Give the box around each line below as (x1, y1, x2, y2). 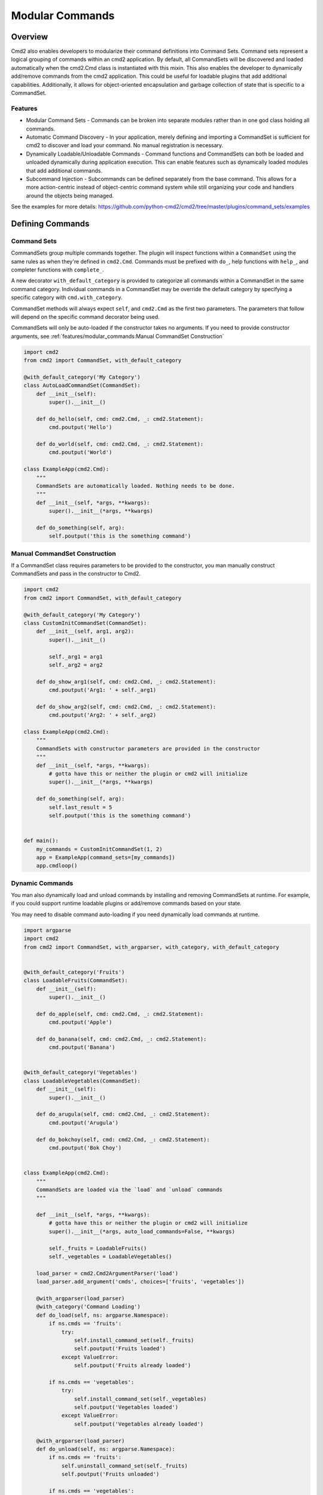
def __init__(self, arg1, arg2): (36, 628, 135, 635)
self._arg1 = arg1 (48, 653, 103, 660)
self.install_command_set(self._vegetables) (74, 1395, 207, 1402)
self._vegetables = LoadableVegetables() (48, 1253, 172, 1260)
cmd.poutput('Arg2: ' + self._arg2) (48, 712, 157, 719)
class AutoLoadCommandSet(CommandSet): (23, 382, 141, 389)
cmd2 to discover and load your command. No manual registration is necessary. (26, 142, 224, 149)
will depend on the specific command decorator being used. (11, 313, 160, 320)
